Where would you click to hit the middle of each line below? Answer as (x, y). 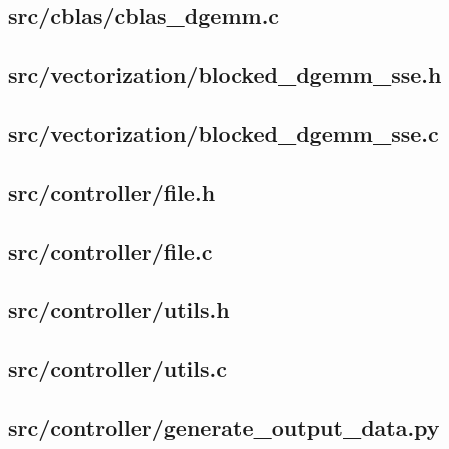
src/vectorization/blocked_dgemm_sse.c (223, 132)
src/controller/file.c (110, 250)
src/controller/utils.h (119, 309)
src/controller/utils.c (117, 368)
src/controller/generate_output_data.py (224, 426)
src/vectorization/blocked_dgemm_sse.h (225, 74)
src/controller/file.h (112, 191)
